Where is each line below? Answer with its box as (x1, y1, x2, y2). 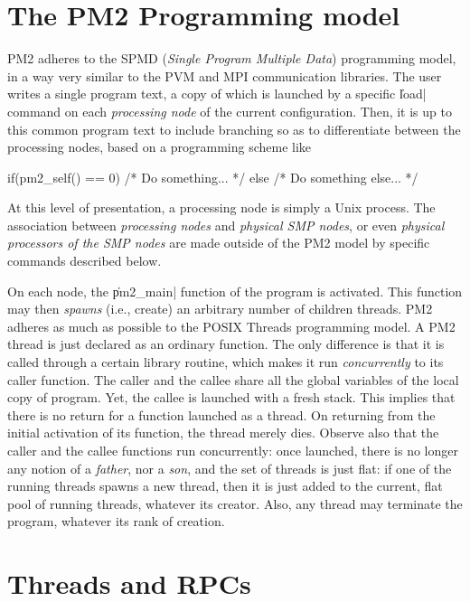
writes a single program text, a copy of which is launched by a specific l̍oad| (7, 84, 427, 103)
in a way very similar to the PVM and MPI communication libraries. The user (7, 66, 442, 85)
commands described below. (7, 251, 162, 270)
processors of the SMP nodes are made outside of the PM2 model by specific (7, 233, 430, 252)
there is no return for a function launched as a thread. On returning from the (7, 405, 436, 424)
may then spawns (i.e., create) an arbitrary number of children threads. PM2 (7, 299, 433, 318)
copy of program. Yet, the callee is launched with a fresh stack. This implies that (7, 388, 456, 407)
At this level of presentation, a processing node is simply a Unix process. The (7, 198, 436, 217)
